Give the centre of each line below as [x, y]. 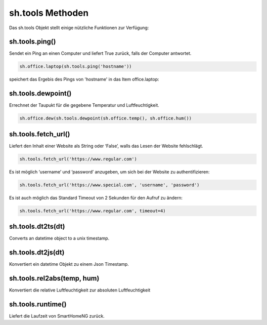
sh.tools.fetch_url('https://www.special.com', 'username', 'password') [110, 185]
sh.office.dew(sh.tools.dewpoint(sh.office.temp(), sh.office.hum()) [106, 118]
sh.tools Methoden [49, 13]
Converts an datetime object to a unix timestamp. [59, 238]
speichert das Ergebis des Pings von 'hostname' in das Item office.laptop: [84, 80]
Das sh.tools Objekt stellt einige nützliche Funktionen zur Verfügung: [79, 28]
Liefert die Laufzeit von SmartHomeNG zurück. [57, 316]
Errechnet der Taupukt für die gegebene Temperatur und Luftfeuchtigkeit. [84, 105]
